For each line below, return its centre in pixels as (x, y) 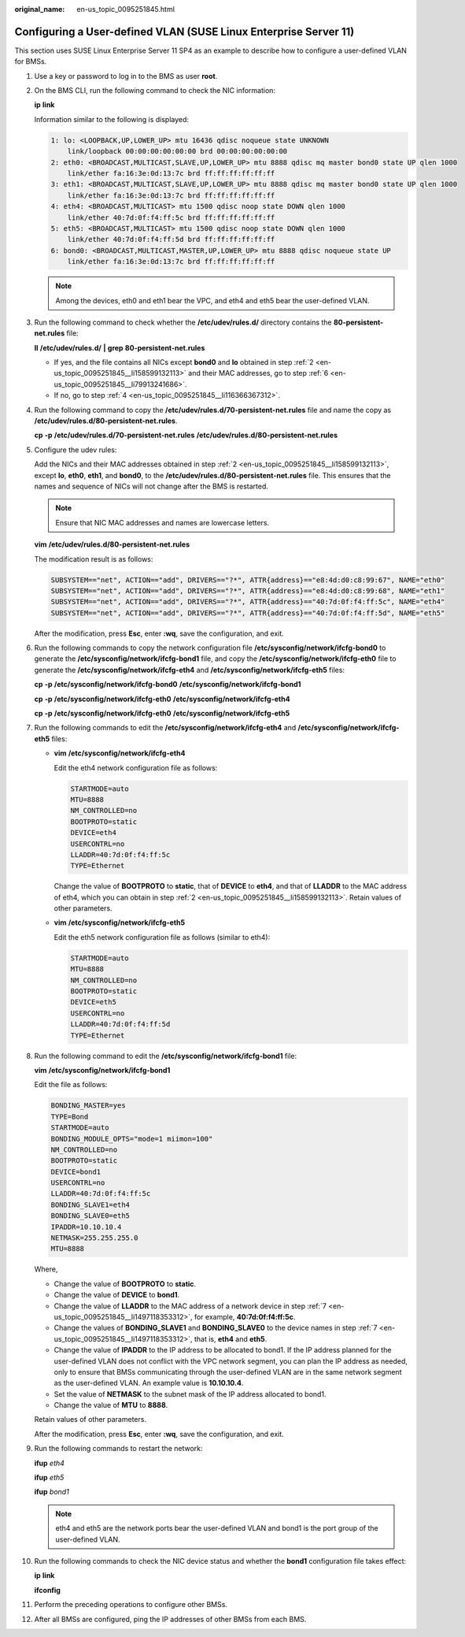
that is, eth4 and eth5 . (231, 1338)
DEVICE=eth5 (94, 1002)
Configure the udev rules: (76, 450)
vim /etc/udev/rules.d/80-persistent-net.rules (112, 544)
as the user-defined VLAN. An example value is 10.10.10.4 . (149, 1383)
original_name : (40, 9)
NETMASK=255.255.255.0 (94, 1238)
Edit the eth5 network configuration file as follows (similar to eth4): (162, 937)
